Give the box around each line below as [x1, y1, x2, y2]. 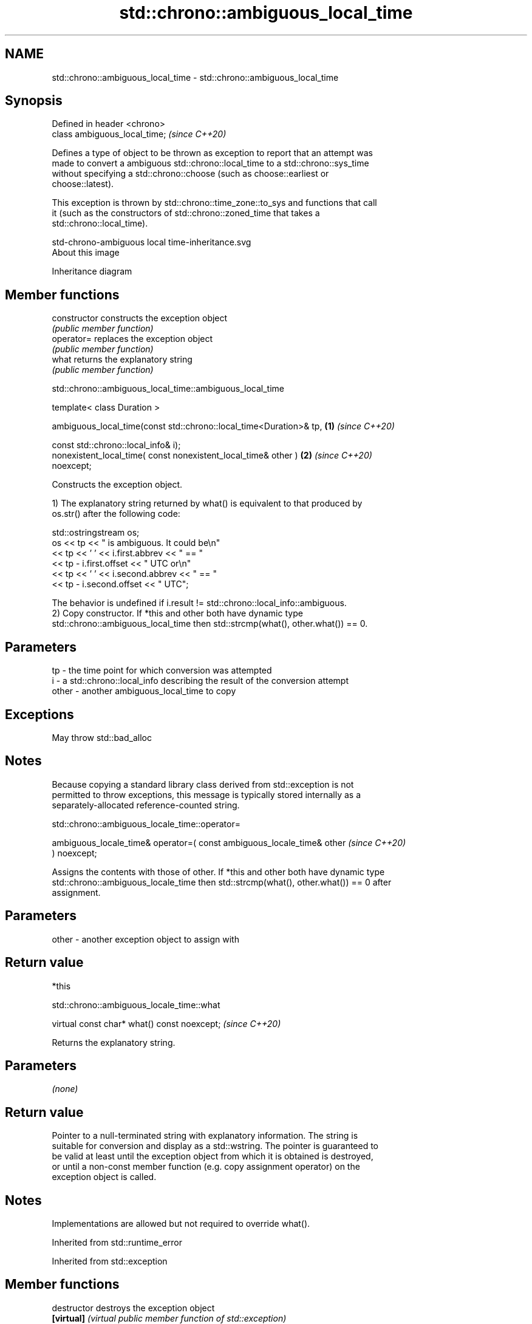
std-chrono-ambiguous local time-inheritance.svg [52, 237, 251, 248]
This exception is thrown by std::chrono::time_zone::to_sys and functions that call [52, 197, 377, 208]
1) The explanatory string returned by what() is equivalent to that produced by [52, 498, 363, 509]
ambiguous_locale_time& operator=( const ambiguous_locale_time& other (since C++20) [52, 837, 406, 848]
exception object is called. [52, 1172, 157, 1182]
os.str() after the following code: [52, 508, 180, 519]
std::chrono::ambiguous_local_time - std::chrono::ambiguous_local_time [52, 72, 339, 83]
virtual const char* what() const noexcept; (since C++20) [52, 1018, 281, 1029]
